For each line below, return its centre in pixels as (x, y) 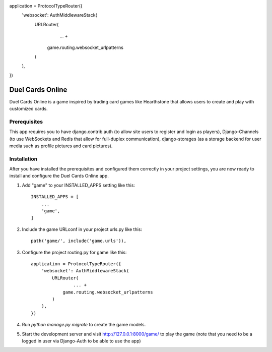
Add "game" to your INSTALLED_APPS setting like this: (79, 185)
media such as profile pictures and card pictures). (61, 146)
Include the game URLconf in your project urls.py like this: (82, 229)
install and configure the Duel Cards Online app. (59, 176)
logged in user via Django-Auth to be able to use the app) (81, 341)
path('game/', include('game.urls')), (79, 241)
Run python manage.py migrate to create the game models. (84, 325)
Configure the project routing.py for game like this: (74, 252)
